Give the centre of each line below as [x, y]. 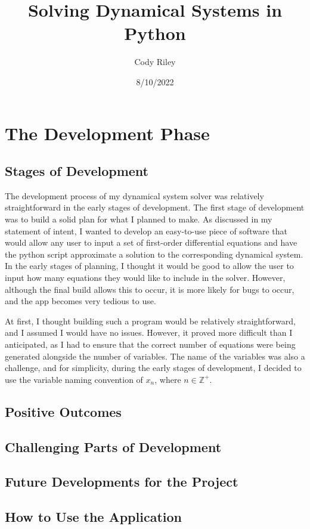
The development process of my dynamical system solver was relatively [134, 195]
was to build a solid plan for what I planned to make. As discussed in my [139, 219]
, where [168, 379]
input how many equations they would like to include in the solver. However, [145, 278]
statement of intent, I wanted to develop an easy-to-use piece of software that [146, 231]
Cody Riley [155, 62]
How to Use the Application [93, 517]
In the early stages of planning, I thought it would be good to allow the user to [149, 266]
